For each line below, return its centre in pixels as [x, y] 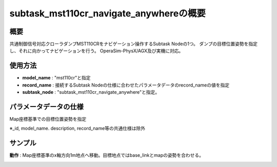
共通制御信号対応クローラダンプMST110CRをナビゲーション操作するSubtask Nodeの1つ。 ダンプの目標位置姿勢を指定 [134, 44]
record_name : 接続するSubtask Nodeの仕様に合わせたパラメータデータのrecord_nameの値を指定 [126, 85]
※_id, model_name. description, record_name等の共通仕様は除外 [77, 129]
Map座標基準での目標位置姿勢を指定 [48, 119]
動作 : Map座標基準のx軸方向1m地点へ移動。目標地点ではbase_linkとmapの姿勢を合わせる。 [106, 155]
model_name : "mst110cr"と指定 [56, 78]
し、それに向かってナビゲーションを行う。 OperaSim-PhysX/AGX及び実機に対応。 [96, 51]
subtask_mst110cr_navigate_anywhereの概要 [108, 13]
